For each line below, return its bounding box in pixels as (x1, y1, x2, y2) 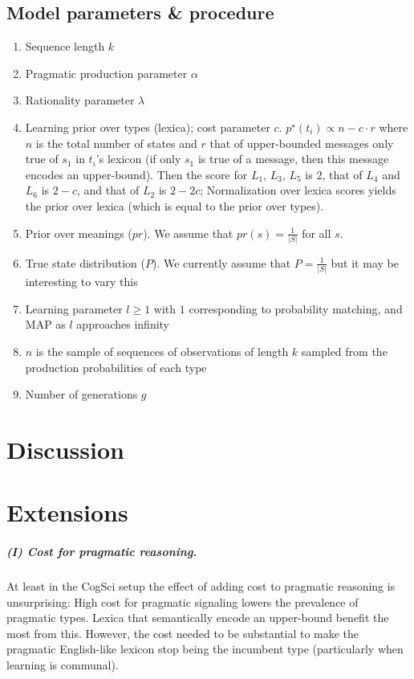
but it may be (331, 254, 399, 271)
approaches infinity (76, 316, 170, 333)
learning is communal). (6, 657, 119, 673)
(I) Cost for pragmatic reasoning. (6, 543, 197, 560)
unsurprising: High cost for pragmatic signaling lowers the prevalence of (6, 593, 359, 610)
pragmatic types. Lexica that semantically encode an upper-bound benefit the (6, 609, 389, 626)
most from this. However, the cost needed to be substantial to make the (6, 624, 359, 641)
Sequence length (25, 38, 105, 55)
